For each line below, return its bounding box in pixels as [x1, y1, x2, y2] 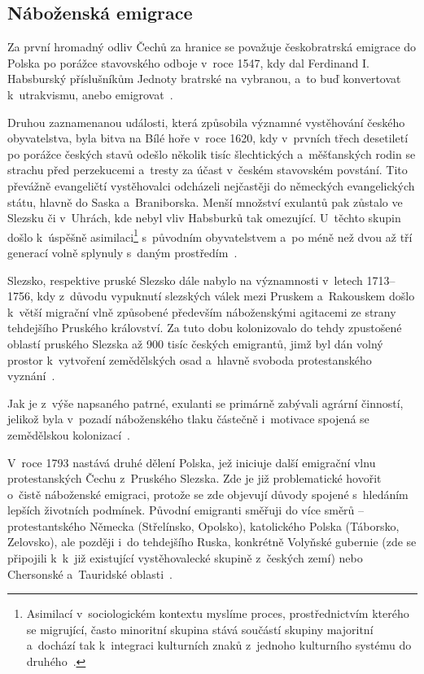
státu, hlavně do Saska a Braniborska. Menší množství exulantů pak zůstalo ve [7, 193, 403, 210]
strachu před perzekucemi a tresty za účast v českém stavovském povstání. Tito [7, 161, 408, 178]
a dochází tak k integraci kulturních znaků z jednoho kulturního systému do [26, 637, 412, 654]
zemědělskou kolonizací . [7, 426, 130, 443]
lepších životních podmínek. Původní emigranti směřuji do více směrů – [7, 501, 365, 519]
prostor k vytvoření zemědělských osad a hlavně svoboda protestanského [7, 351, 372, 368]
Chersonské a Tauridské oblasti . [7, 565, 173, 582]
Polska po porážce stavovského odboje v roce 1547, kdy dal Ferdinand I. [7, 54, 369, 71]
